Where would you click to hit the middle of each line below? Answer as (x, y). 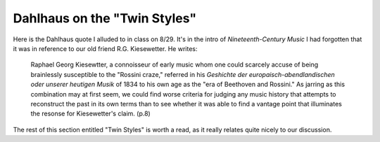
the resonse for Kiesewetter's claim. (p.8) (90, 114)
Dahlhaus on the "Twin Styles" (105, 18)
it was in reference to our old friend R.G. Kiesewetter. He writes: (105, 48)
